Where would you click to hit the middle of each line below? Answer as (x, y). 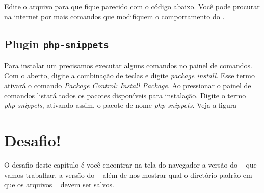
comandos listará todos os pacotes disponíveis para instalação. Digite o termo (125, 95)
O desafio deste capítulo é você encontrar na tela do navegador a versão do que (130, 165)
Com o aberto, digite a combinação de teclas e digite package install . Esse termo (130, 75)
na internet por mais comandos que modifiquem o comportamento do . (114, 16)
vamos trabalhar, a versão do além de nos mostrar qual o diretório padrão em (128, 174)
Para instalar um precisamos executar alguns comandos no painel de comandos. (128, 65)
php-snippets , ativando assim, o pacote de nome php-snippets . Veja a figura (121, 105)
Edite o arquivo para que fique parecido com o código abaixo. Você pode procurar (132, 6)
